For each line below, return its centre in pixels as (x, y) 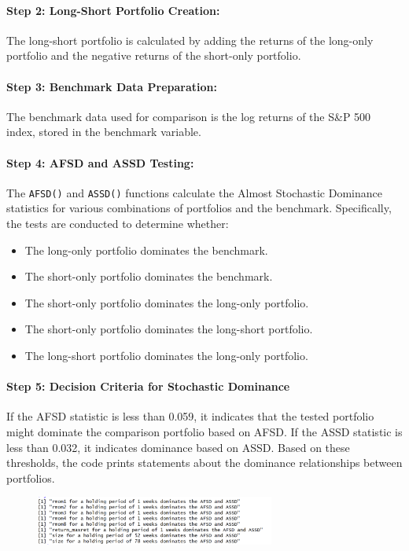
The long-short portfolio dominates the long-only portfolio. (166, 355)
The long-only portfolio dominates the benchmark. (146, 250)
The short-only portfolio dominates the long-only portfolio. (167, 302)
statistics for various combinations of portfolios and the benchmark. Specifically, (199, 208)
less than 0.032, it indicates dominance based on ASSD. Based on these (178, 447)
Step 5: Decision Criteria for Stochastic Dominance (148, 386)
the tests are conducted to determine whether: (118, 224)
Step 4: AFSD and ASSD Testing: (100, 162)
